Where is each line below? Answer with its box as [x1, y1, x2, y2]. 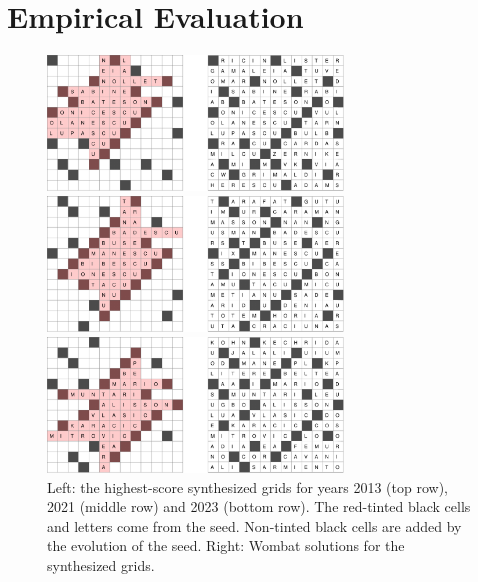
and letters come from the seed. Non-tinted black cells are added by [47, 515, 462, 536]
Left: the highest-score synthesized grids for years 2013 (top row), [47, 476, 448, 497]
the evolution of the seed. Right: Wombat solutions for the [47, 535, 405, 556]
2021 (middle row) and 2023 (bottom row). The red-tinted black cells [47, 496, 471, 517]
